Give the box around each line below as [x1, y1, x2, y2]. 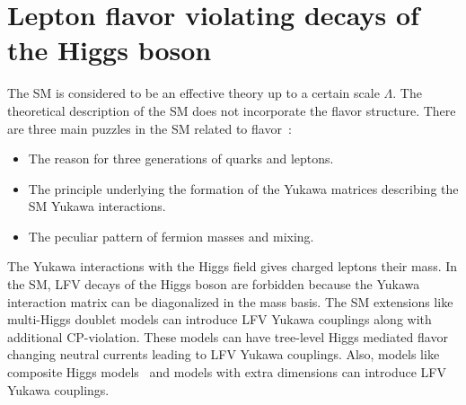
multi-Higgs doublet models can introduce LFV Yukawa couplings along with [7, 310, 432, 329]
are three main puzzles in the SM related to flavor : [7, 119, 292, 137]
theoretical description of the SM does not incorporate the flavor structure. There [7, 101, 456, 119]
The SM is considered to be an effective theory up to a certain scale [7, 84, 380, 102]
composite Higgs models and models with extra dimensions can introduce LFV [7, 363, 446, 382]
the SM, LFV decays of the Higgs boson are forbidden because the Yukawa [7, 275, 420, 294]
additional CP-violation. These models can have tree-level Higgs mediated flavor [7, 327, 448, 346]
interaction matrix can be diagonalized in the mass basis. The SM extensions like [7, 292, 453, 311]
